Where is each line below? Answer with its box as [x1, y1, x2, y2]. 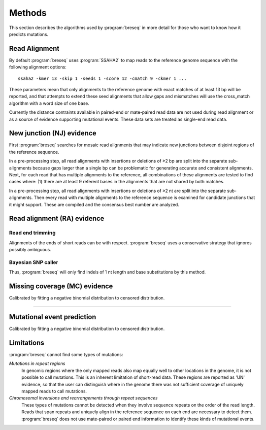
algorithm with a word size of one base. [9, 100, 90, 106]
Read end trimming [9, 230, 56, 236]
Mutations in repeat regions [9, 361, 66, 366]
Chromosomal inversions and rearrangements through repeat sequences [9, 395, 158, 401]
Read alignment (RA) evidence [9, 214, 104, 223]
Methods [9, 7, 47, 18]
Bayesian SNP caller [9, 259, 59, 265]
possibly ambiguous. [9, 247, 52, 253]
